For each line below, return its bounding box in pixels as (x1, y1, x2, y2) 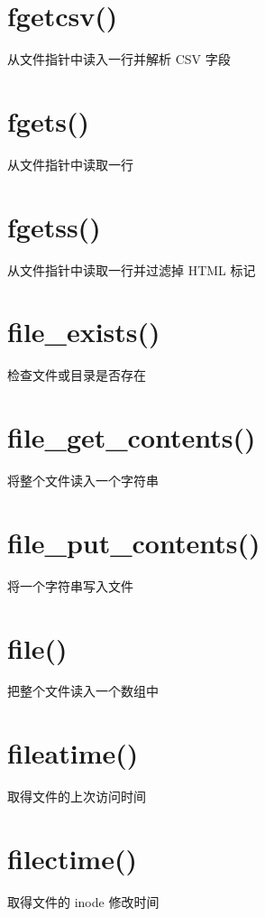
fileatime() (7, 735, 139, 772)
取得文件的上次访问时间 (7, 787, 146, 806)
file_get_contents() (7, 419, 256, 456)
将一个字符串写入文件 (7, 576, 133, 595)
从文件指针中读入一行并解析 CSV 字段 (7, 50, 231, 69)
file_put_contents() (7, 523, 260, 560)
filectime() (7, 839, 137, 876)
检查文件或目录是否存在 (7, 366, 146, 384)
